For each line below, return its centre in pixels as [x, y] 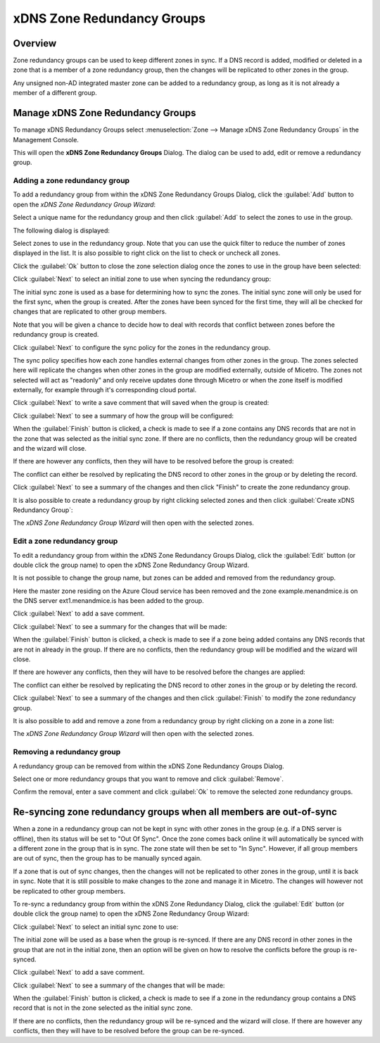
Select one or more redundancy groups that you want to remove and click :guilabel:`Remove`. [148, 779]
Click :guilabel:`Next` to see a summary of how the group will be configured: [123, 416]
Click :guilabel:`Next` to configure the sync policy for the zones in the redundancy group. [142, 347]
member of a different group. [55, 93]
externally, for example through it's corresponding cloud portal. [105, 390]
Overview [35, 43]
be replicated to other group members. [69, 891]
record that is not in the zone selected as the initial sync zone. [103, 1008]
